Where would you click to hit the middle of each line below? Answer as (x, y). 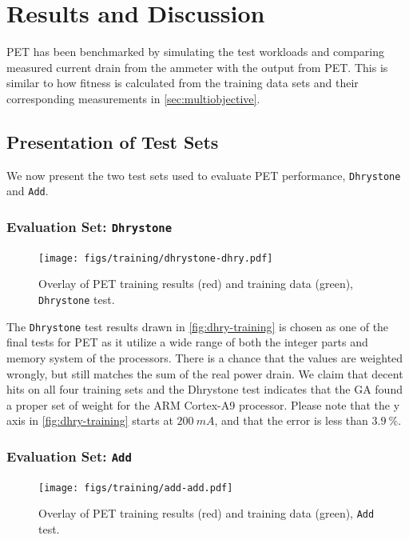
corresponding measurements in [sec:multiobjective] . (133, 98)
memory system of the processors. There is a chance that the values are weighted (205, 357)
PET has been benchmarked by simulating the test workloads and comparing (195, 52)
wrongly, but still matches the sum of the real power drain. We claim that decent (205, 373)
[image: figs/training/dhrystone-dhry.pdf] (156, 258)
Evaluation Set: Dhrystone (89, 226)
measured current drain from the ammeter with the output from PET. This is (197, 67)
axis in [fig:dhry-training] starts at (90, 420)
